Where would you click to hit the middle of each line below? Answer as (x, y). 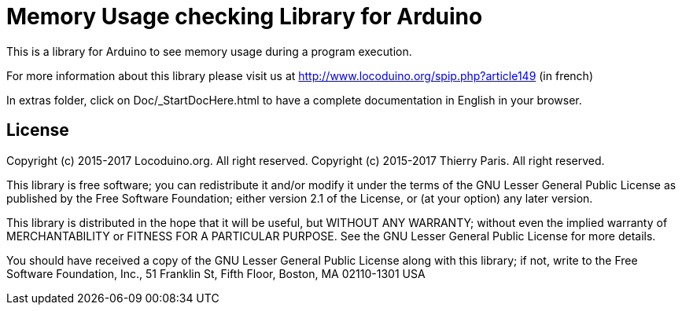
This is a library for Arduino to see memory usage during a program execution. (209, 51)
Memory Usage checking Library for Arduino (245, 16)
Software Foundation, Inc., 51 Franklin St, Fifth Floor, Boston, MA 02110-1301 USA (216, 273)
